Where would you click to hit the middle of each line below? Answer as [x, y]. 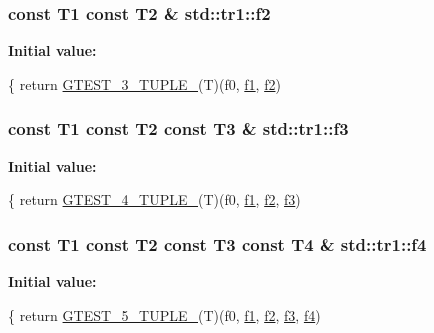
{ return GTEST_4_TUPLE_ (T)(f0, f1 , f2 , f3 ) [154, 199]
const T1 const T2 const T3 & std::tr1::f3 [178, 128]
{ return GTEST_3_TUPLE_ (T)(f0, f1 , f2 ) [144, 83]
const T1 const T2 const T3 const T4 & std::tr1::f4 [217, 243]
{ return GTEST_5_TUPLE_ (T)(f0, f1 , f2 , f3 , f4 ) [164, 314]
